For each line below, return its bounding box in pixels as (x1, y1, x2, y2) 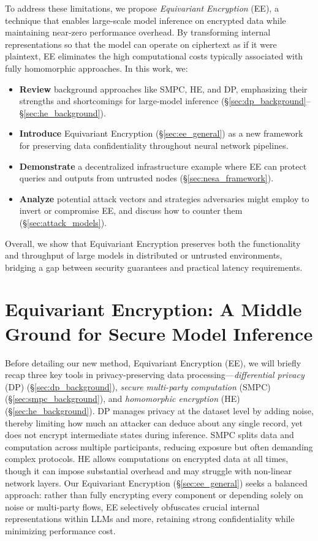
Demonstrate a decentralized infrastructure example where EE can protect (19, 159, 307, 172)
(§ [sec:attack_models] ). (19, 216, 107, 229)
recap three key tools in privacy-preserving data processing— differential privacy (5, 368, 305, 381)
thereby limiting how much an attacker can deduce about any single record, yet (5, 416, 303, 429)
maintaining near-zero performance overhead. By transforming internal (5, 26, 271, 39)
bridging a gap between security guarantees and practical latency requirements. (5, 260, 303, 273)
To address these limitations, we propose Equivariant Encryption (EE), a (5, 2, 279, 14)
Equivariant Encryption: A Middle (5, 297, 302, 322)
